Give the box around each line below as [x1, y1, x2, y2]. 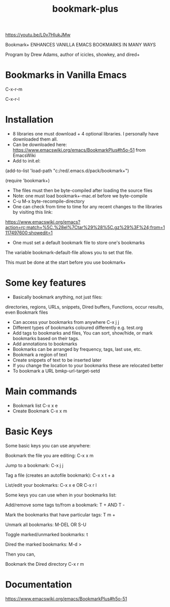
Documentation [5, 579, 73, 591]
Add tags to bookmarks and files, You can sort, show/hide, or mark [12, 330, 153, 336]
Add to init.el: [12, 158, 41, 164]
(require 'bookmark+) [5, 178, 50, 184]
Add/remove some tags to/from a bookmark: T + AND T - [5, 502, 125, 508]
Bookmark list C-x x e [12, 402, 58, 408]
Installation [5, 114, 54, 125]
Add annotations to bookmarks [12, 341, 78, 347]
